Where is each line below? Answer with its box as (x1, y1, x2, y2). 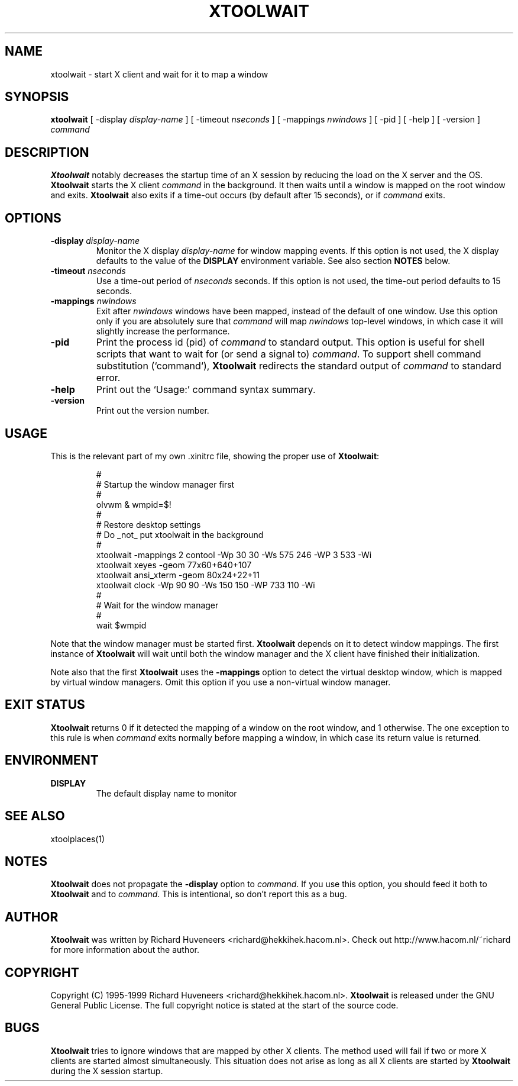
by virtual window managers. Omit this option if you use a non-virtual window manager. (50, 676, 391, 687)
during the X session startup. (50, 1065, 163, 1076)
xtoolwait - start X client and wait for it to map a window (50, 69, 268, 79)
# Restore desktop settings (96, 519, 201, 530)
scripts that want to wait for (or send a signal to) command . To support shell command (96, 348, 481, 360)
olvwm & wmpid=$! (96, 499, 171, 510)
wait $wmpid (96, 620, 147, 630)
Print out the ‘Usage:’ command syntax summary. (96, 384, 316, 396)
